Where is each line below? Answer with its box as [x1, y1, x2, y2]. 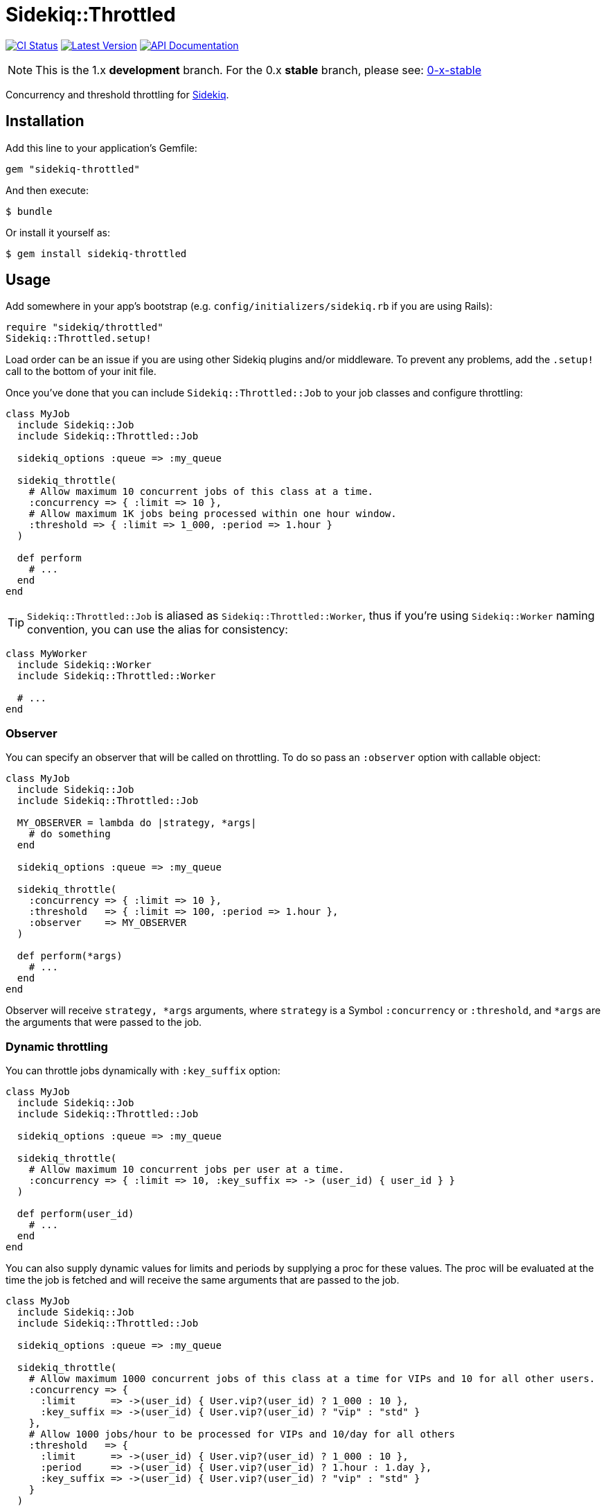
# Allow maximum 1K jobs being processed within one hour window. [28, 508, 397, 520]
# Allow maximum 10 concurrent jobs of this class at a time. [28, 486, 374, 498]
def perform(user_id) [17, 1207, 134, 1219]
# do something [28, 828, 111, 840]
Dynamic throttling [6, 1039, 108, 1054]
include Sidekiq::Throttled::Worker [17, 670, 216, 682]
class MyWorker [6, 648, 88, 660]
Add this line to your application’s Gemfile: [6, 141, 197, 154]
